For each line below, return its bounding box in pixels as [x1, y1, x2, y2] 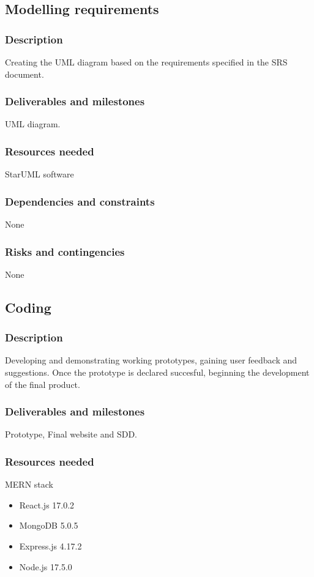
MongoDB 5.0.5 [19, 519, 78, 532]
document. [5, 67, 44, 80]
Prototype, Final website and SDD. [5, 428, 137, 441]
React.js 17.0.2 [19, 498, 75, 511]
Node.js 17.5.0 [19, 560, 72, 573]
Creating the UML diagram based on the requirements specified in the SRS [5, 56, 288, 68]
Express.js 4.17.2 [19, 540, 82, 553]
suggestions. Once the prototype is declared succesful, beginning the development [5, 366, 310, 379]
